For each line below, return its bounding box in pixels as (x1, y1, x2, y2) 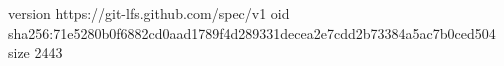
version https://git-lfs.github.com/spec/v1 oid (8, 3, 290, 23)
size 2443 (8, 42, 63, 63)
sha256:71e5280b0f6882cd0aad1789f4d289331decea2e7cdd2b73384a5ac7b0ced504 (8, 22, 496, 43)
